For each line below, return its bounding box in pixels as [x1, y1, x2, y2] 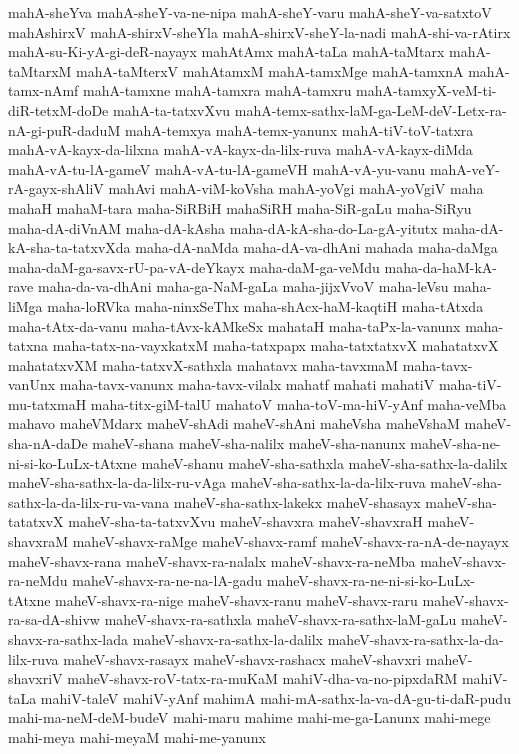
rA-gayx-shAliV [8, 178, 104, 199]
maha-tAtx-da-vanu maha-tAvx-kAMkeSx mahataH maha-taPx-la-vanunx [8, 315, 461, 336]
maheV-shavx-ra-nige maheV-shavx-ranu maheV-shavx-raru [55, 589, 418, 610]
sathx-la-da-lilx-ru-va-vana [8, 491, 170, 512]
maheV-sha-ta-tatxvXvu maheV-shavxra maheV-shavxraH [68, 511, 423, 532]
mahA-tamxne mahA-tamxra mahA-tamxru [83, 80, 352, 101]
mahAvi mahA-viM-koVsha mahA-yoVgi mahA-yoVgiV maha [108, 178, 484, 199]
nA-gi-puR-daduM [8, 119, 121, 140]
